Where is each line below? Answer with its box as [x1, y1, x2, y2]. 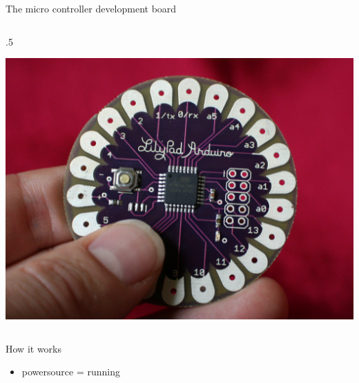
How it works [6, 341, 61, 355]
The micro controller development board [6, 1, 177, 15]
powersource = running [21, 364, 120, 379]
